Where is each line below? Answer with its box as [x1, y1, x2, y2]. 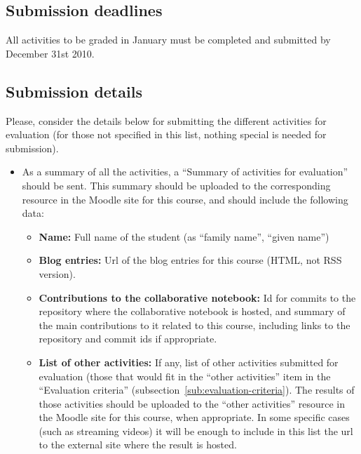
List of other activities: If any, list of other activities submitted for [39, 354, 339, 369]
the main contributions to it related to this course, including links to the [39, 317, 350, 332]
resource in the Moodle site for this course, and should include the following [22, 192, 348, 206]
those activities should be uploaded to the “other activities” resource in [39, 396, 346, 410]
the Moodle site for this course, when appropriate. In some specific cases [39, 410, 350, 425]
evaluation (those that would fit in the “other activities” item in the [39, 368, 331, 383]
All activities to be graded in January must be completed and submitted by [6, 32, 331, 47]
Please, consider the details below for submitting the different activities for [6, 113, 327, 128]
